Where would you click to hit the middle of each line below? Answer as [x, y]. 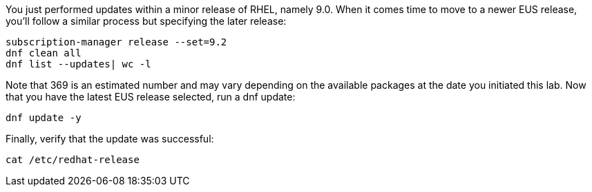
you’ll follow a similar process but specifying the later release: [146, 21]
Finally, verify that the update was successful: [110, 139]
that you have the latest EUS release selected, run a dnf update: [151, 97]
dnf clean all [44, 53]
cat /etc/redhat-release [73, 160]
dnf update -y [44, 118]
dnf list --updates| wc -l [78, 64]
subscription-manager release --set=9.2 [116, 42]
